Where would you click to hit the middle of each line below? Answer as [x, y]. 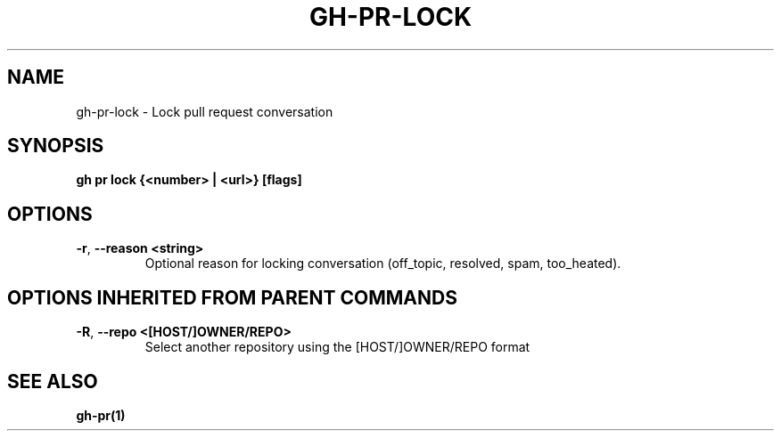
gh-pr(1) [101, 415]
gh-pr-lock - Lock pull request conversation [205, 111]
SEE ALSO [53, 381]
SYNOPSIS [56, 146]
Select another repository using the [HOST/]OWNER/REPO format [337, 347]
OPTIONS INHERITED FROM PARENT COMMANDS [232, 297]
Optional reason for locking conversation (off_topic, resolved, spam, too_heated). [383, 264]
